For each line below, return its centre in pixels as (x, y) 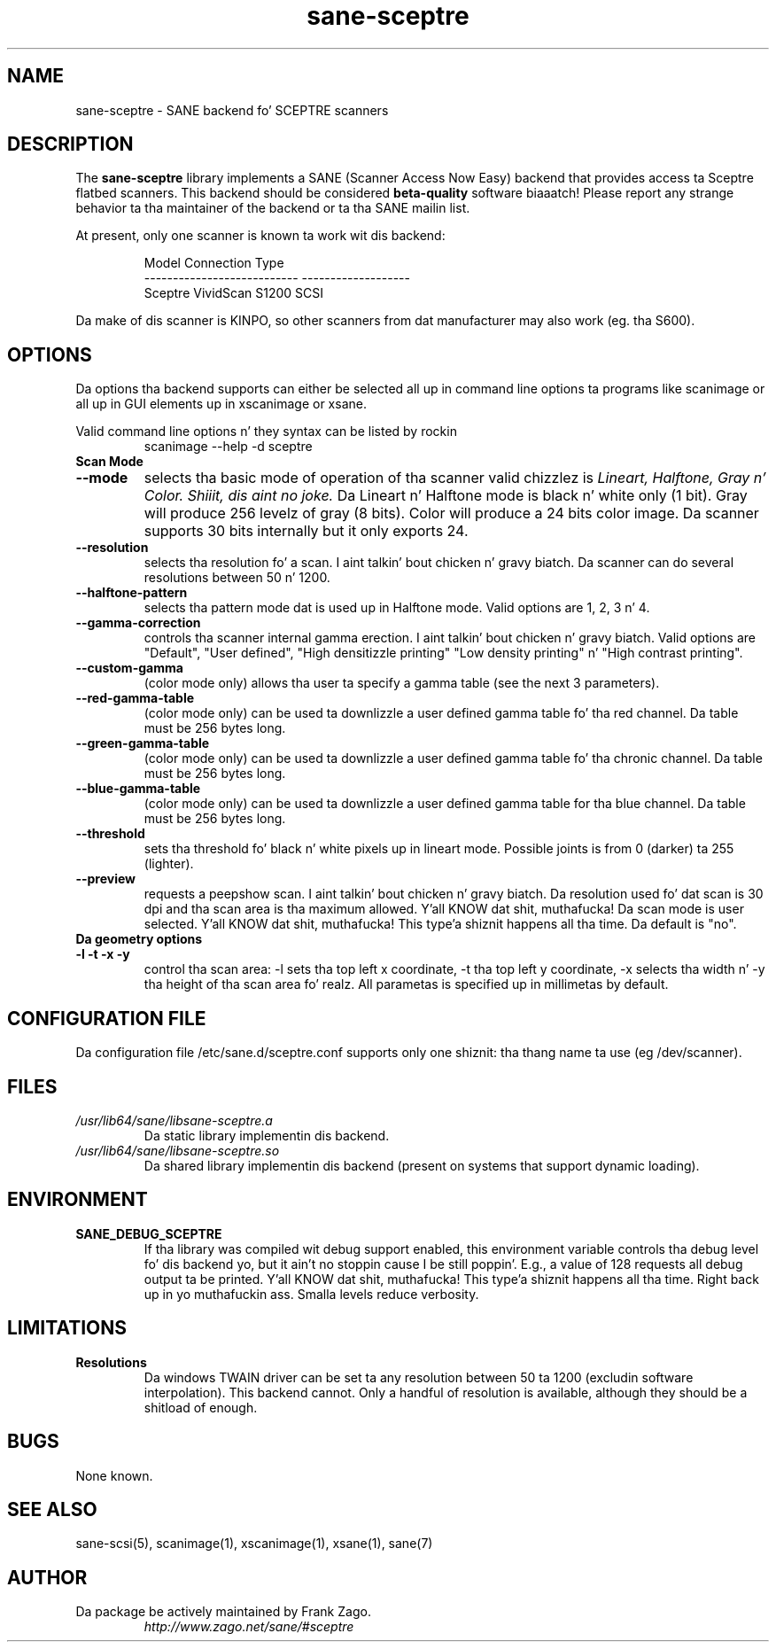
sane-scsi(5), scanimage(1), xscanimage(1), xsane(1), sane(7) (254, 1544)
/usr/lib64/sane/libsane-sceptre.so (178, 1150)
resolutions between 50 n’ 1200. (237, 578)
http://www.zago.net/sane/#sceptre (249, 1627)
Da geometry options (139, 939)
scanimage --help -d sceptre (228, 447)
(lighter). (169, 864)
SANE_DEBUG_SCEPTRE (149, 1233)
